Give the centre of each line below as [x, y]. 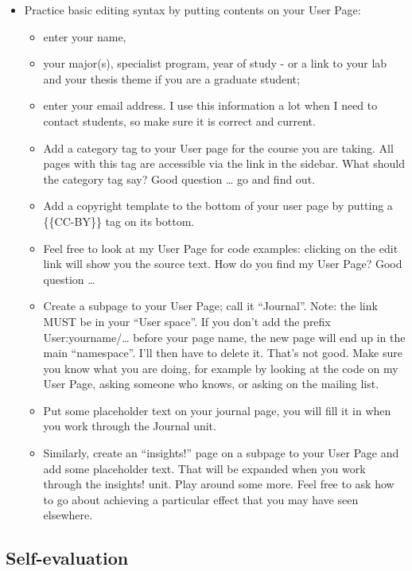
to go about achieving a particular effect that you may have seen [201, 499]
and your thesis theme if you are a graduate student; [171, 78]
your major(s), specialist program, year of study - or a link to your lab [215, 63]
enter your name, [85, 36]
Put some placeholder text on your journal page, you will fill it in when [217, 410]
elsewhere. [68, 515]
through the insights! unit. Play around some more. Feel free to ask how [219, 484]
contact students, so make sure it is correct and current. [179, 120]
